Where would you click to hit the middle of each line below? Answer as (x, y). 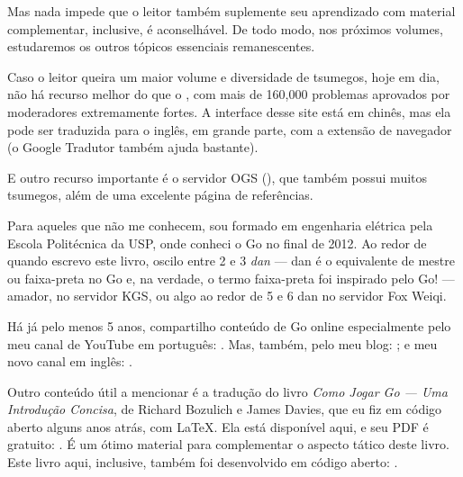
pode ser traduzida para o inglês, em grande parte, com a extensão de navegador (230, 129)
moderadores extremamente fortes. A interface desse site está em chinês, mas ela (229, 111)
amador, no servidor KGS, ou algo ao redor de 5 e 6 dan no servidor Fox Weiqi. (227, 296)
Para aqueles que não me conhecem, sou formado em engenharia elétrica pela (220, 225)
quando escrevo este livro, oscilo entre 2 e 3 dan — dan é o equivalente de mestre (231, 261)
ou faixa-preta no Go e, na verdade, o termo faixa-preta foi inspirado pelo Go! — (231, 278)
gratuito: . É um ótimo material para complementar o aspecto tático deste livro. (228, 444)
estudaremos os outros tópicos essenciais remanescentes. (161, 46)
